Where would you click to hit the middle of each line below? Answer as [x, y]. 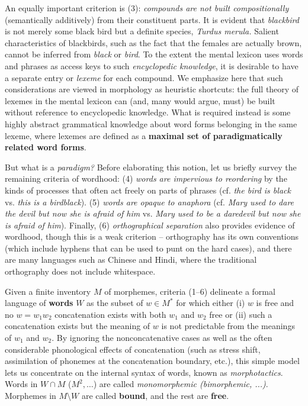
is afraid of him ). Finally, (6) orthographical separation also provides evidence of [150, 225]
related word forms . [46, 147]
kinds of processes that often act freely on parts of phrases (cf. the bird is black [148, 190]
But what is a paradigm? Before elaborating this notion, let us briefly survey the [151, 167]
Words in [21, 384]
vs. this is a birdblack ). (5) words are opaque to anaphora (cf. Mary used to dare [150, 202]
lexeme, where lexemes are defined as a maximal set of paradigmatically [144, 135]
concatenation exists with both [110, 314]
